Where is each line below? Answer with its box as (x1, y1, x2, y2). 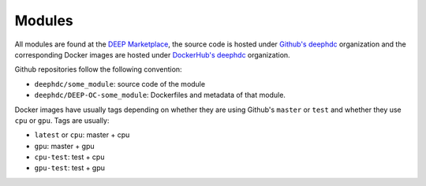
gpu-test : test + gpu (34, 163, 106, 173)
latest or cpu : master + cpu (34, 130, 130, 139)
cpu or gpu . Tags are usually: (14, 115, 110, 125)
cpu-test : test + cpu (34, 152, 105, 162)
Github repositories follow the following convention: (14, 65, 182, 74)
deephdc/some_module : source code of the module (34, 79, 205, 88)
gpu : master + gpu (34, 141, 95, 151)
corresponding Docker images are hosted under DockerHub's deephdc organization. (14, 50, 291, 59)
